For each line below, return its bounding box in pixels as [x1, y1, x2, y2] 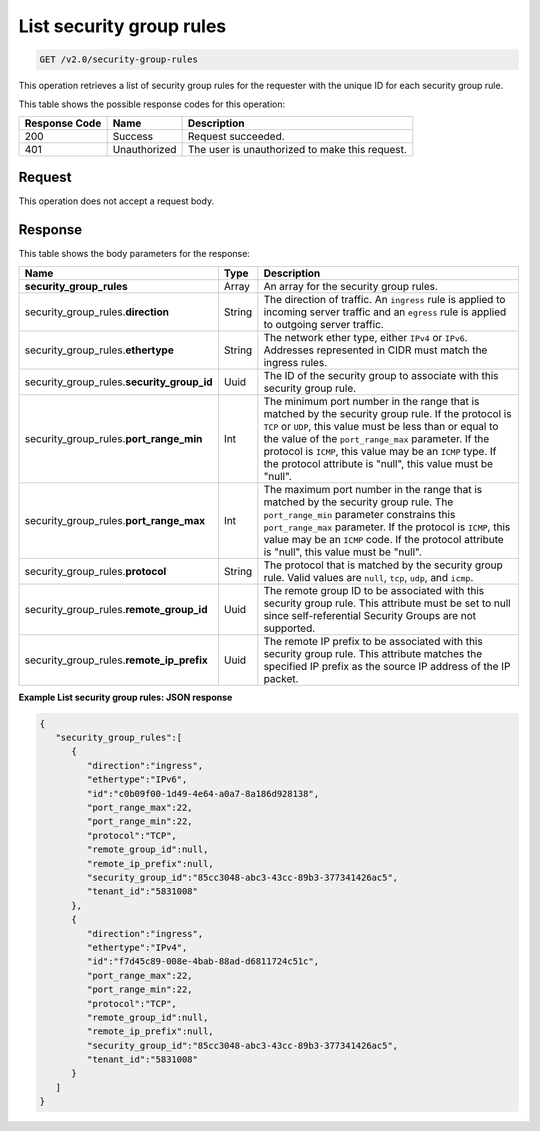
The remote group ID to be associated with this [263, 583, 485, 597]
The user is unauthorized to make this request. [187, 142, 407, 156]
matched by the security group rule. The [263, 495, 454, 509]
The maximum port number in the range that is [263, 482, 483, 496]
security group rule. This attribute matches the [263, 646, 483, 660]
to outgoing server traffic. [263, 317, 384, 331]
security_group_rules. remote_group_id [24, 602, 209, 616]
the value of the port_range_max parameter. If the [263, 431, 490, 445]
